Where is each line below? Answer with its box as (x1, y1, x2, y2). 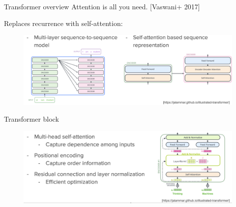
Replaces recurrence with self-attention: (4, 18, 123, 28)
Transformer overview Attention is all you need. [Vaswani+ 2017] (4, 1, 200, 11)
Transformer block (4, 114, 59, 124)
